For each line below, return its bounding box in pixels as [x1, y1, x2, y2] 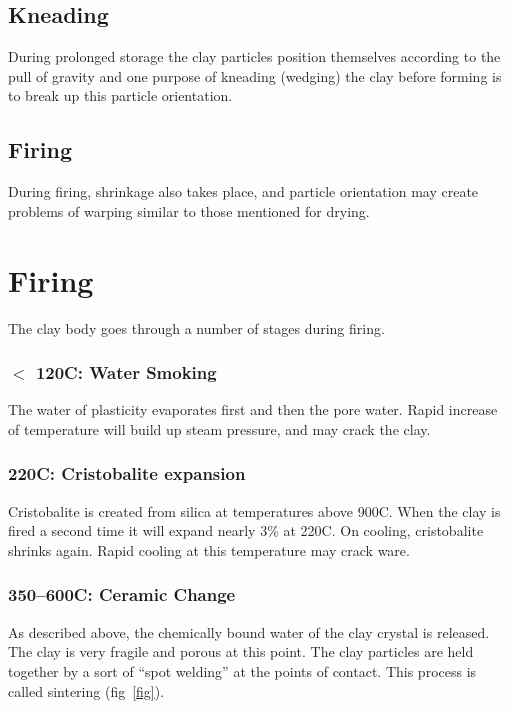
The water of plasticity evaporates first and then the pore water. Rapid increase [8, 399, 498, 420]
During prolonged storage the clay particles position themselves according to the [8, 46, 501, 67]
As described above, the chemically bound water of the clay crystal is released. [8, 621, 490, 642]
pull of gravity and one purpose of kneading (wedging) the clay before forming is [8, 65, 502, 86]
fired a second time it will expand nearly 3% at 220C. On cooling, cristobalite [8, 520, 484, 541]
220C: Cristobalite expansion [8, 461, 246, 486]
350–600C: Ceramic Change [8, 582, 236, 607]
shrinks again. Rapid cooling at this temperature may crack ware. [8, 539, 410, 560]
